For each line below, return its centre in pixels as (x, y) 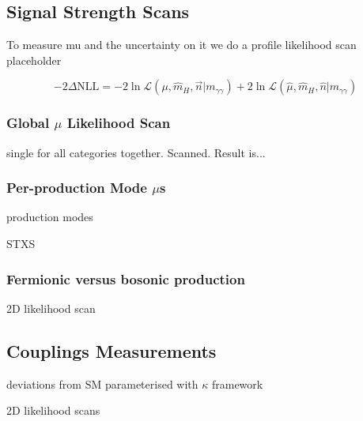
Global (28, 123)
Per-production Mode (77, 188)
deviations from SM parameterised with (102, 383)
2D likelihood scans (53, 410)
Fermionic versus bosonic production (126, 278)
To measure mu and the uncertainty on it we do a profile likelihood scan (181, 45)
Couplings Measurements (112, 350)
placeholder (34, 60)
